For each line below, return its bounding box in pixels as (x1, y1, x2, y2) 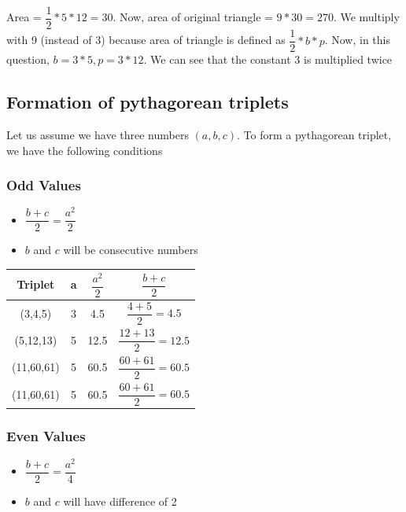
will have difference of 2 (63, 492, 177, 509)
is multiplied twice (304, 51, 393, 68)
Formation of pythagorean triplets (6, 90, 289, 114)
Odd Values (6, 175, 81, 195)
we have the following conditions (6, 142, 163, 158)
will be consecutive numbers (63, 241, 198, 258)
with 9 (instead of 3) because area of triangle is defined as (6, 31, 286, 48)
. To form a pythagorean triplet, (237, 126, 392, 142)
